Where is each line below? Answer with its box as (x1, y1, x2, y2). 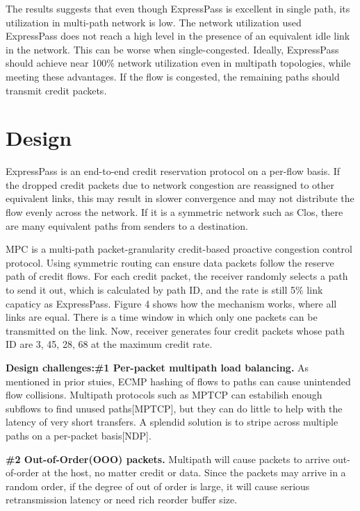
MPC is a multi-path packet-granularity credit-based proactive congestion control (6, 242, 352, 256)
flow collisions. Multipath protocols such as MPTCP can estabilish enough (6, 387, 322, 402)
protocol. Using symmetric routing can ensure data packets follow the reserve (6, 255, 334, 269)
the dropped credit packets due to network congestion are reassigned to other (6, 177, 335, 192)
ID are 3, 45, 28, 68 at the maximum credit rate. (6, 337, 213, 351)
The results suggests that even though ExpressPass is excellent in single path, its (6, 1, 350, 15)
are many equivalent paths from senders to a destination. (6, 218, 248, 233)
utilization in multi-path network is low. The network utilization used (6, 15, 302, 29)
